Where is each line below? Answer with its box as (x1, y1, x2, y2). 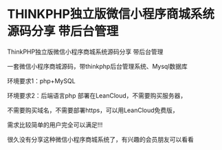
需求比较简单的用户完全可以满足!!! (7, 120, 103, 129)
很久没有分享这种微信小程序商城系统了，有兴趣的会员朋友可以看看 (7, 135, 194, 143)
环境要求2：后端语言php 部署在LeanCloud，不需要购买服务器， (7, 91, 187, 100)
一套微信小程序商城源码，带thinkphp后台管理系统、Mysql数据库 (7, 62, 188, 70)
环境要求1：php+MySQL (7, 76, 76, 85)
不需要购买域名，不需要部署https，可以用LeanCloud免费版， (7, 106, 179, 114)
